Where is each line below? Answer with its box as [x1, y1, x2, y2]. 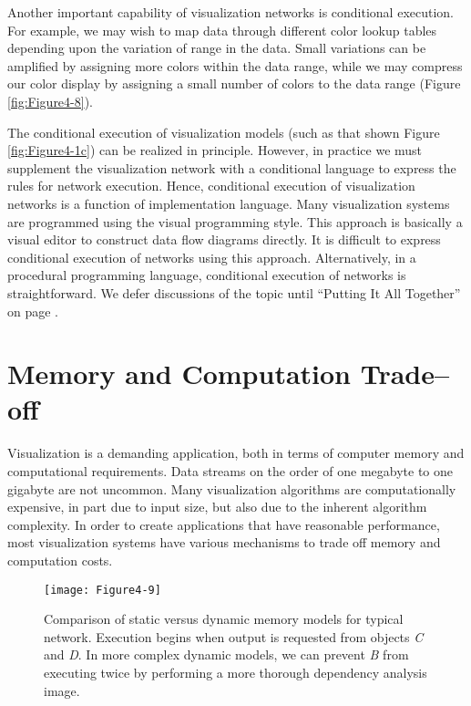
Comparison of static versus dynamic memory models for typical [44, 609, 404, 628]
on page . [7, 301, 58, 320]
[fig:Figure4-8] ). [7, 91, 93, 110]
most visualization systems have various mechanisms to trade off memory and [7, 533, 441, 552]
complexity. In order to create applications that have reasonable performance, [7, 514, 440, 534]
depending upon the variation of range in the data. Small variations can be [7, 38, 426, 57]
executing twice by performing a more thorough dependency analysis [44, 663, 427, 681]
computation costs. [7, 550, 113, 569]
